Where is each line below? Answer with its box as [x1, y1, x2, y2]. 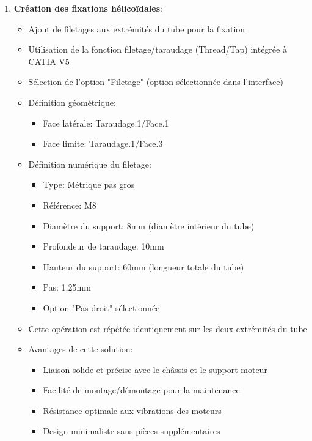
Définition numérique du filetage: [28, 157, 151, 170]
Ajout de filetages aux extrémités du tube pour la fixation [28, 22, 245, 35]
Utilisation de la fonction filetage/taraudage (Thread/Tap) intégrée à [28, 43, 287, 56]
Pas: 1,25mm [43, 281, 91, 294]
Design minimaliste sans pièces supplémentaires [43, 424, 220, 437]
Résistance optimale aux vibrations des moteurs [43, 404, 222, 417]
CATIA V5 [28, 54, 70, 67]
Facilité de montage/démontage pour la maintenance [43, 384, 240, 396]
